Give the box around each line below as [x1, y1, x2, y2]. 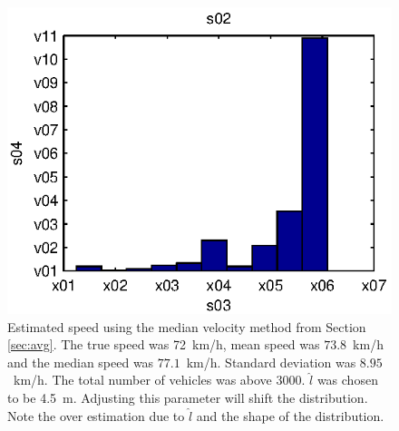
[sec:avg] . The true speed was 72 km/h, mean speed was [7, 335, 320, 354]
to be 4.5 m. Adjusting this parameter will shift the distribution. [7, 387, 368, 407]
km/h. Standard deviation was [186, 352, 356, 371]
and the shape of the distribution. [196, 406, 384, 425]
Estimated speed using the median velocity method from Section [7, 317, 366, 336]
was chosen [316, 370, 378, 389]
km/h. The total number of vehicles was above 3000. [13, 370, 306, 389]
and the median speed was [7, 352, 154, 371]
